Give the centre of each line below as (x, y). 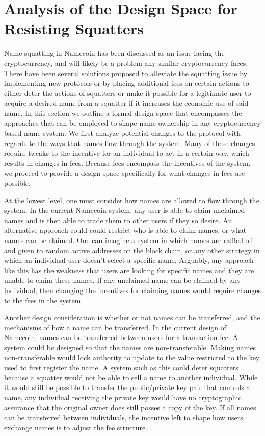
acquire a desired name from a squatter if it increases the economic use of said (126, 103)
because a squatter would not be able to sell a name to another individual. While (131, 377)
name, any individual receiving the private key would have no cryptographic (123, 397)
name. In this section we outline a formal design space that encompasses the (123, 113)
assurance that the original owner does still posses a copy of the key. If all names (130, 407)
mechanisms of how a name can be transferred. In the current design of (115, 327)
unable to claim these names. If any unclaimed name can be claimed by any (123, 280)
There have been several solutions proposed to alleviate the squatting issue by (126, 73)
